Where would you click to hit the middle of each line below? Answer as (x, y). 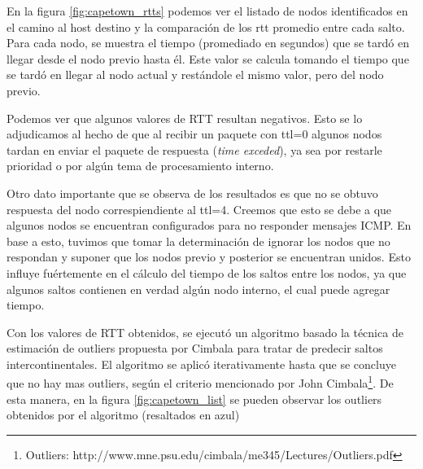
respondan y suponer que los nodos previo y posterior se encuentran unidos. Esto (209, 257)
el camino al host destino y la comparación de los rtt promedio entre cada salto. (206, 26)
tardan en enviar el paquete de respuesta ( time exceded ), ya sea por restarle (194, 149)
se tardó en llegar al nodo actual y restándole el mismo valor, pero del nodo (195, 75)
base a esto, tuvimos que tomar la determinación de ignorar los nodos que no (198, 241)
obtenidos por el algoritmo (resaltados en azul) (123, 415)
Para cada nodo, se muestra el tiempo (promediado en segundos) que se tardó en (208, 43)
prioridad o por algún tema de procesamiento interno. (140, 166)
